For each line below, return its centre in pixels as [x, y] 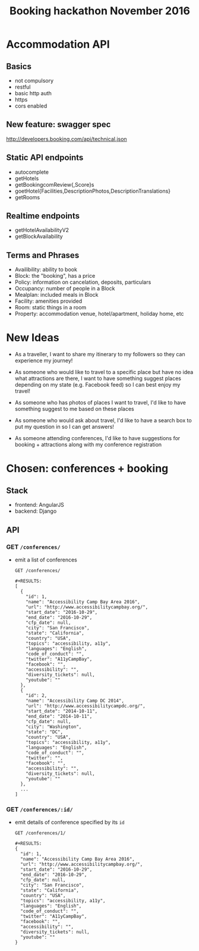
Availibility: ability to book [46, 269]
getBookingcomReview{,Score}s [54, 184]
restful [23, 87]
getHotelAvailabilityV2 [42, 230]
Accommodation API [58, 44]
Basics [19, 66]
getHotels [27, 178]
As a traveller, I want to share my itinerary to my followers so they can [100, 354]
